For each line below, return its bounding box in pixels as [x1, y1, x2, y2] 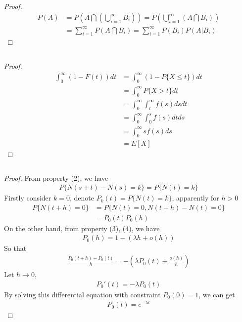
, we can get [198, 289, 235, 299]
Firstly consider [4, 193, 51, 203]
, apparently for [172, 193, 219, 203]
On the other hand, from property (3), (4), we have [4, 223, 160, 233]
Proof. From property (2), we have [4, 172, 108, 183]
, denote [69, 193, 94, 203]
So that [4, 243, 27, 253]
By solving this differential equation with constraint [4, 289, 161, 299]
